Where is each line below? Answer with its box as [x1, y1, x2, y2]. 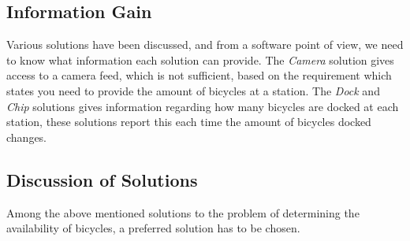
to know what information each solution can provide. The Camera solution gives [6, 51, 394, 68]
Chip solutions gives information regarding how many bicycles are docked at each [6, 98, 399, 114]
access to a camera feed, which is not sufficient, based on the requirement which [6, 67, 392, 83]
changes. [6, 128, 47, 145]
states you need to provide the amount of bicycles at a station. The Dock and [6, 82, 380, 98]
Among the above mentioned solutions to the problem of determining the [6, 204, 360, 221]
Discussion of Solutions [6, 167, 198, 191]
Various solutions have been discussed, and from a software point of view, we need [6, 36, 404, 53]
